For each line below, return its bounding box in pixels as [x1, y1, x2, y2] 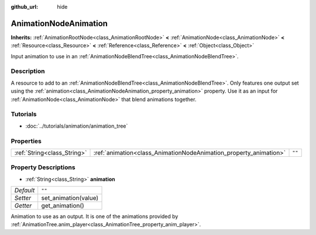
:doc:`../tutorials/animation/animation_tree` [25, 122, 128, 129]
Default [14, 187, 35, 195]
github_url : [11, 3, 38, 10]
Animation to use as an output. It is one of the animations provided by [11, 213, 178, 220]
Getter [14, 202, 32, 210]
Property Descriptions [11, 163, 75, 171]
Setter [14, 194, 32, 202]
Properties [11, 137, 42, 145]
